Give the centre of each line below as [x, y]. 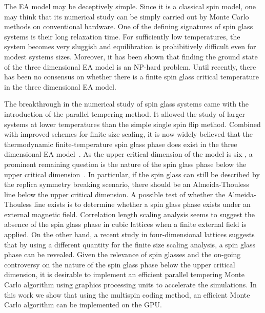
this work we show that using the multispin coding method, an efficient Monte [127, 294]
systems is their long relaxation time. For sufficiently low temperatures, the [122, 36]
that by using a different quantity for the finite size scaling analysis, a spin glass [130, 244]
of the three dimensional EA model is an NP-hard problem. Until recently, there [130, 66]
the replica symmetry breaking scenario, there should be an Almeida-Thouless [127, 184]
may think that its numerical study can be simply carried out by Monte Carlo [127, 16]
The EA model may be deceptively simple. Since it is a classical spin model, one [130, 6]
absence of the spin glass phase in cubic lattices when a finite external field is [125, 224]
